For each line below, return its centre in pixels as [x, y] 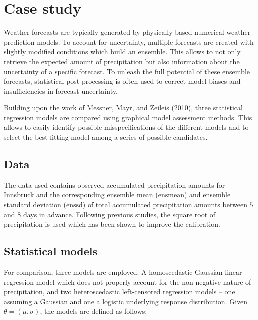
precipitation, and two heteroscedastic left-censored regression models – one [120, 292]
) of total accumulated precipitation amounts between [165, 205]
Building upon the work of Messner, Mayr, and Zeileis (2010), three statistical [123, 107]
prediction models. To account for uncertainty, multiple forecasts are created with [129, 41]
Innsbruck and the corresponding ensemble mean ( [81, 195]
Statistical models [51, 251]
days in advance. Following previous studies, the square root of [119, 214]
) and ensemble [207, 195]
